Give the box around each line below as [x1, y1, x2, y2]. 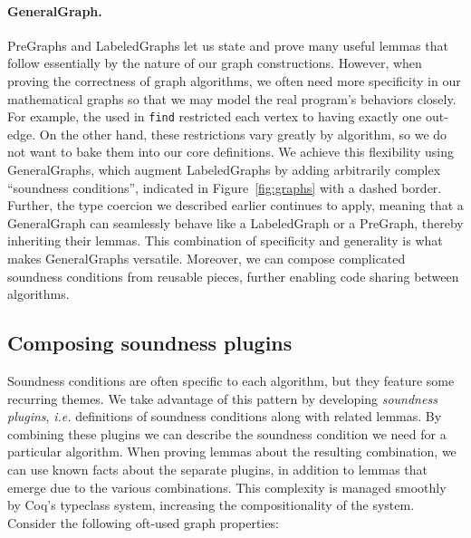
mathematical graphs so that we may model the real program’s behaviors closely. [7, 89, 457, 108]
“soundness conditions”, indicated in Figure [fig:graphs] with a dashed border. [7, 178, 442, 197]
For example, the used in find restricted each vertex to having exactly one [7, 107, 422, 126]
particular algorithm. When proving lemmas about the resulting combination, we [7, 442, 457, 461]
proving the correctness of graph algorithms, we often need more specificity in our [7, 71, 461, 90]
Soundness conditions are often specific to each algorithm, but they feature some [7, 370, 455, 389]
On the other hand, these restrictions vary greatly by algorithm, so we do [39, 124, 447, 143]
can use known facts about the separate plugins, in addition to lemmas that [7, 459, 428, 478]
